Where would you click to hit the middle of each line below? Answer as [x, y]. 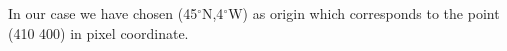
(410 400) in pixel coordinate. [98, 32]
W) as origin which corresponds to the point [364, 13]
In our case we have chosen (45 [103, 13]
